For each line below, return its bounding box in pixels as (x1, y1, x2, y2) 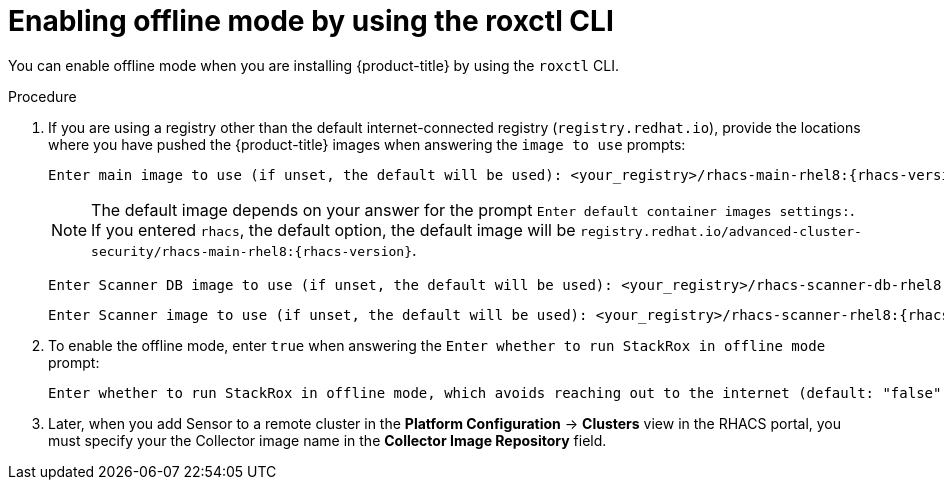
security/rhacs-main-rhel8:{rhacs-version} (91, 243, 412, 259)
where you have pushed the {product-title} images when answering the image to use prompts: (48, 135, 686, 153)
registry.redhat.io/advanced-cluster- (580, 223, 862, 239)
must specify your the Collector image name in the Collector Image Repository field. (48, 431, 607, 449)
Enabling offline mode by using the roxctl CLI (8, 4, 614, 38)
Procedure (8, 87, 77, 105)
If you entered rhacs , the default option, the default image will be (91, 219, 576, 240)
